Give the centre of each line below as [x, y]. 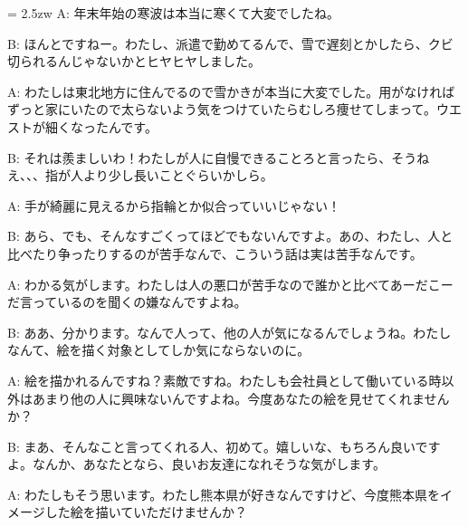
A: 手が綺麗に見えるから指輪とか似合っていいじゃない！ [174, 205]
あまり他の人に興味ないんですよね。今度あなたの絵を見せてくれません [241, 398]
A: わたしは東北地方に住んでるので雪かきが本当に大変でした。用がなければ [231, 91]
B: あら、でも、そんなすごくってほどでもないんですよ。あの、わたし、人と [230, 236]
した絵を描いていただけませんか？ [146, 512]
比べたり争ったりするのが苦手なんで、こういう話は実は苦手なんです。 [215, 253]
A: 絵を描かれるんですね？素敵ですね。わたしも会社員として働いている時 [224, 380]
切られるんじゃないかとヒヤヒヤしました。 [134, 61]
